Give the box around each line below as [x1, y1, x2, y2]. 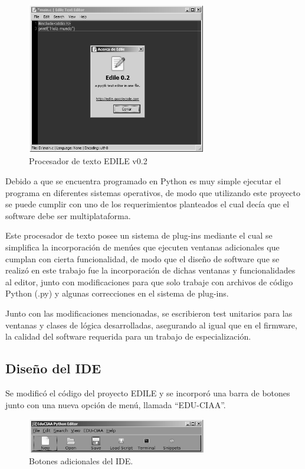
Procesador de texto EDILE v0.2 [29, 155, 147, 167]
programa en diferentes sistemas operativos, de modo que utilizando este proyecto [5, 186, 300, 198]
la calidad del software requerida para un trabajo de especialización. [5, 330, 251, 343]
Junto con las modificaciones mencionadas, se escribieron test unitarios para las [5, 307, 293, 319]
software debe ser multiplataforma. [5, 209, 131, 222]
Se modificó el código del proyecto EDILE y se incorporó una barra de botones [5, 386, 290, 399]
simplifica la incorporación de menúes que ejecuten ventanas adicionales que [5, 240, 280, 253]
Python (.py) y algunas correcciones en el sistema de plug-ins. [5, 287, 229, 299]
